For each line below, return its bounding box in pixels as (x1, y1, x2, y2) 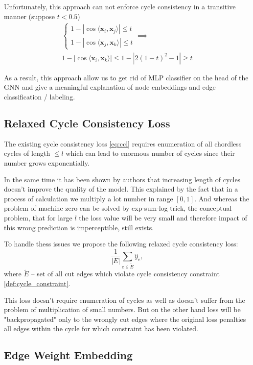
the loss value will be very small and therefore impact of (79, 212, 247, 222)
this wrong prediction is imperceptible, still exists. (4, 222, 154, 232)
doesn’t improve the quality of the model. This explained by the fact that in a (4, 184, 238, 194)
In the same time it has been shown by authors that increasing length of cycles (4, 174, 241, 184)
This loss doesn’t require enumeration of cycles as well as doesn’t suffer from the (4, 294, 245, 305)
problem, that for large (4, 212, 72, 222)
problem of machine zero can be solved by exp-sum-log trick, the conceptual (4, 203, 232, 213)
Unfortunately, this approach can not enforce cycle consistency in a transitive (4, 1, 236, 11)
